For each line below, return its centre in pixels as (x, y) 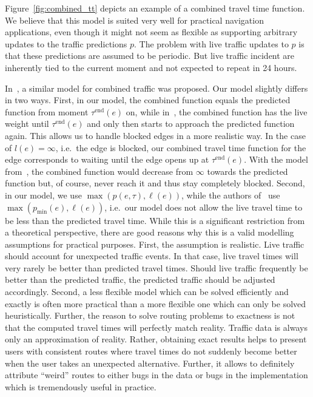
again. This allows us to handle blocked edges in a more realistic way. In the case (155, 135)
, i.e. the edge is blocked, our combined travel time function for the (181, 147)
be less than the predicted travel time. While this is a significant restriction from (155, 220)
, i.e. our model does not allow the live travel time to (204, 207)
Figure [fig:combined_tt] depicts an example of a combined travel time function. (155, 8)
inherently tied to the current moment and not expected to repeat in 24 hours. (151, 67)
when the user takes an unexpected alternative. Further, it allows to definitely (150, 363)
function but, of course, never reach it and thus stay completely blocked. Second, (155, 183)
